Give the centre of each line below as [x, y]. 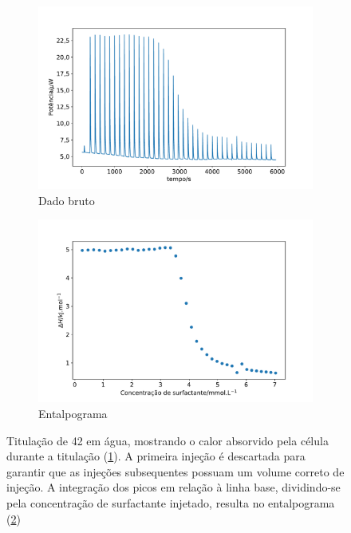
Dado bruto [67, 200]
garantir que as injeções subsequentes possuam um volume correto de [175, 471]
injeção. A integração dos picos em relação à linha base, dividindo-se [174, 487]
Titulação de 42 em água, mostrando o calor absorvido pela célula [168, 440]
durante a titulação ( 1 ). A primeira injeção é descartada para [156, 456]
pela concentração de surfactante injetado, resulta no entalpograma [171, 502]
